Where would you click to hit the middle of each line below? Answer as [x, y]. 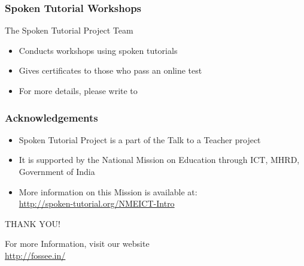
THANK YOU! [33, 223]
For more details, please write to [78, 90]
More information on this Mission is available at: [108, 191]
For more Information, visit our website [77, 244]
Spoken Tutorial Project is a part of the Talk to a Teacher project [140, 139]
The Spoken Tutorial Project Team [69, 30]
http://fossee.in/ [35, 255]
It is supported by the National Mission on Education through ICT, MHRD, [159, 160]
